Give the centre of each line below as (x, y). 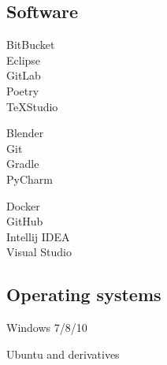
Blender (25, 133)
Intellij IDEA (38, 236)
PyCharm (30, 179)
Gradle (23, 164)
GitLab (24, 75)
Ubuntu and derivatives (63, 354)
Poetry (23, 90)
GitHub (25, 221)
